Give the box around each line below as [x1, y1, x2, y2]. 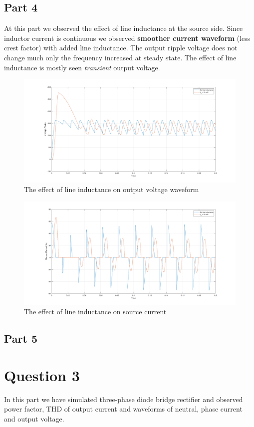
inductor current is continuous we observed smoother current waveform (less [4, 32, 251, 43]
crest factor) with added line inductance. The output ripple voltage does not [4, 42, 238, 53]
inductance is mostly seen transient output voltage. [4, 62, 160, 72]
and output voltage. [4, 413, 64, 424]
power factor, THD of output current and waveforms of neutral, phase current [4, 404, 243, 414]
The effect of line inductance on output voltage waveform [24, 184, 199, 195]
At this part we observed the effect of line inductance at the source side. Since [4, 23, 243, 33]
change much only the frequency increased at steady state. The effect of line [4, 52, 237, 62]
